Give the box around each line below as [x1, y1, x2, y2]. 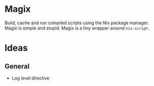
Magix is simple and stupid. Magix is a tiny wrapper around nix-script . [4, 25, 150, 31]
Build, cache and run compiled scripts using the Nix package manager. [4, 20, 149, 26]
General [4, 62, 30, 70]
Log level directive [11, 75, 50, 81]
